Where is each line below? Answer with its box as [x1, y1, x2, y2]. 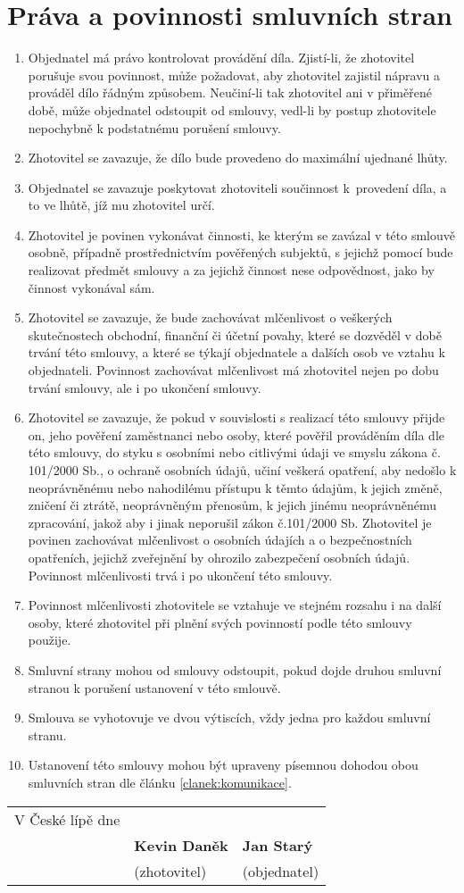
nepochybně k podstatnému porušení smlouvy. [28, 118, 281, 137]
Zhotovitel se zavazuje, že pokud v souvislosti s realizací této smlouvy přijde [28, 408, 445, 427]
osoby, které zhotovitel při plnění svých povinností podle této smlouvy [28, 613, 412, 631]
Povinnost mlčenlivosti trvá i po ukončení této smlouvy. [28, 565, 333, 584]
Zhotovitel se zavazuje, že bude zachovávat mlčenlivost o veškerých [28, 308, 393, 327]
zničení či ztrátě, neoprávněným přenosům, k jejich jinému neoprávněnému [28, 496, 436, 514]
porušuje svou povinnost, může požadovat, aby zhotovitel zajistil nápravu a [28, 65, 441, 84]
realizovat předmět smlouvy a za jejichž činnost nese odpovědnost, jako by [28, 261, 435, 280]
